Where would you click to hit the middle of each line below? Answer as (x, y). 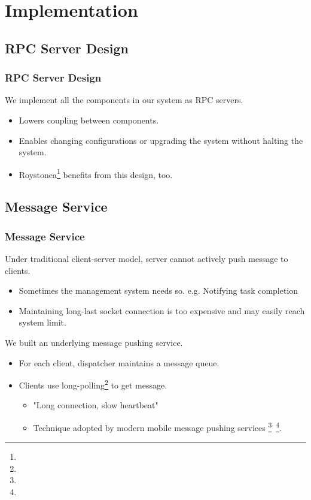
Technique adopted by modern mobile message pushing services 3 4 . (158, 427)
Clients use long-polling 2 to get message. (93, 384)
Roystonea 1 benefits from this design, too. (96, 173)
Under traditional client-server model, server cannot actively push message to (147, 258)
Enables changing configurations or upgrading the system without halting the (161, 140)
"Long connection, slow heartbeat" (96, 405)
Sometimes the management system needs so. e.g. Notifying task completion (158, 290)
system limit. (42, 322)
